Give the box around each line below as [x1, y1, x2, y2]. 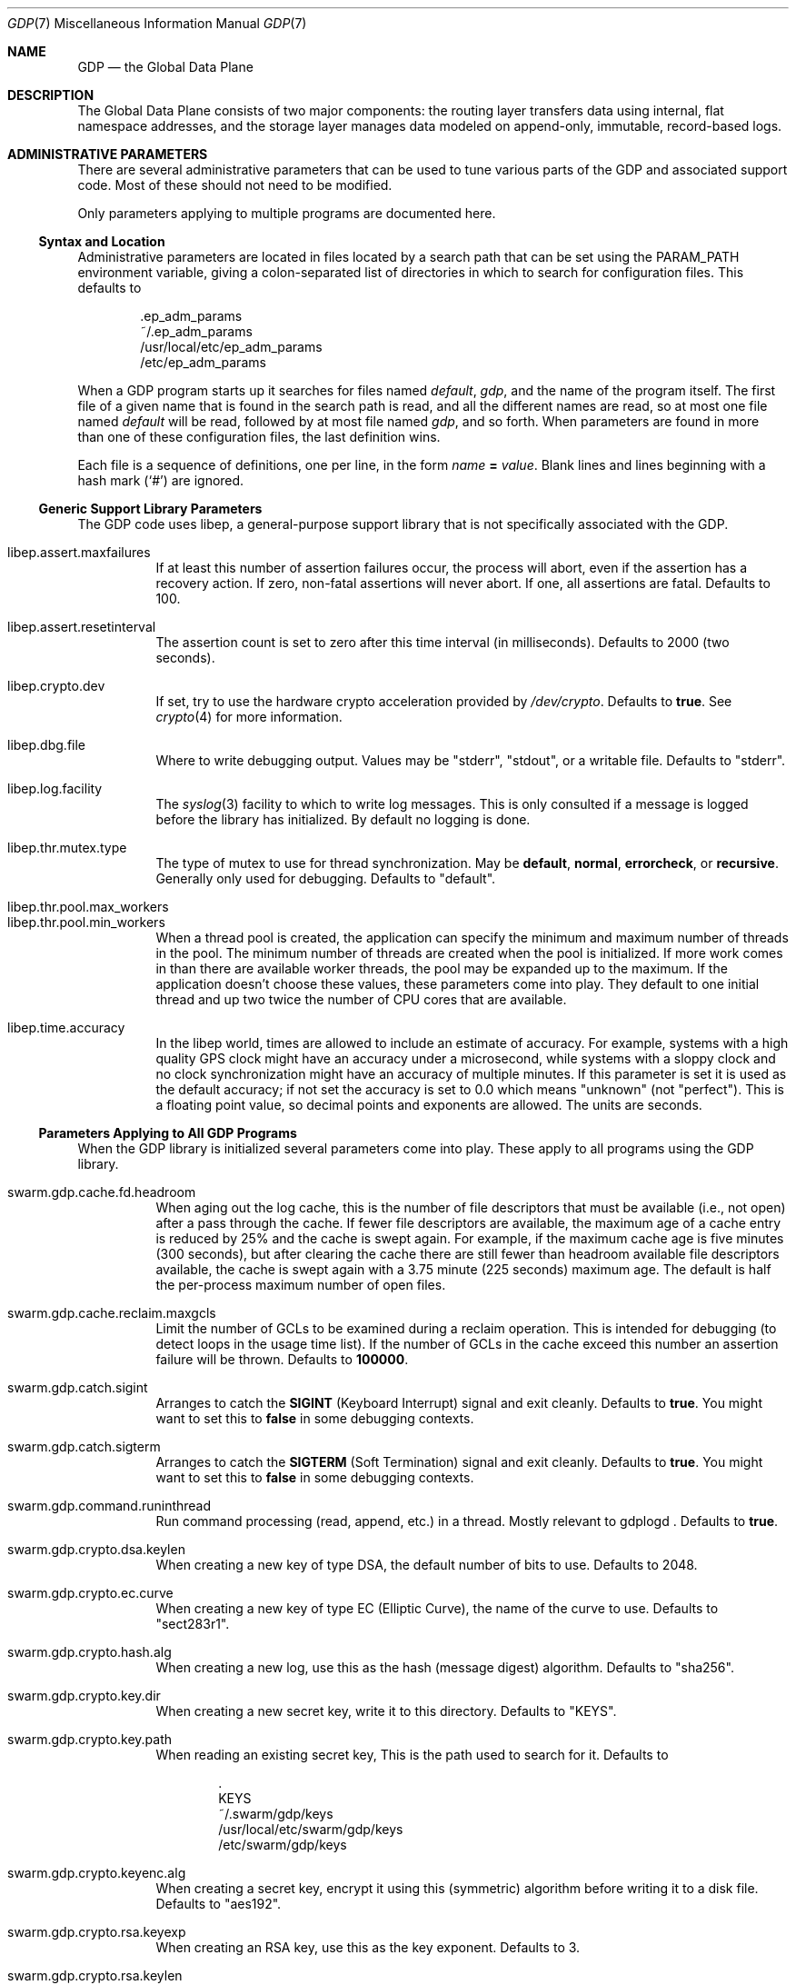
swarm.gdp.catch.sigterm [7, 1439, 161, 1454]
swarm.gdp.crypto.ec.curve [7, 1585, 174, 1601]
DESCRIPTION [7, 87, 95, 103]
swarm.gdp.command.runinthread [7, 1498, 212, 1513]
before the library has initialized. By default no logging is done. [155, 812, 531, 827]
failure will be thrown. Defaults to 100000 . [155, 1352, 409, 1367]
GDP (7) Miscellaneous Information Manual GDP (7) [7, 15, 307, 31]
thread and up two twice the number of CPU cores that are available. [155, 992, 567, 1007]
